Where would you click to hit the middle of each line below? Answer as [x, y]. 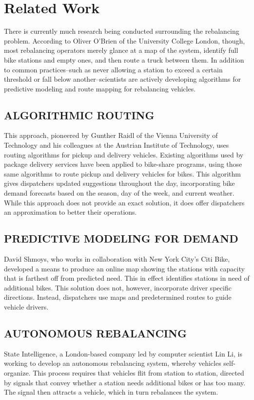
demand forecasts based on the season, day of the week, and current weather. [119, 193]
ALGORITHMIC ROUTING [79, 115]
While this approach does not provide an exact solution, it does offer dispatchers [124, 202]
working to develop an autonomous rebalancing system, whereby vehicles [113, 363]
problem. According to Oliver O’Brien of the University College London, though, [125, 40]
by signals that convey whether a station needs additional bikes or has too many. [125, 382]
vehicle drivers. [26, 307]
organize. [17, 372]
